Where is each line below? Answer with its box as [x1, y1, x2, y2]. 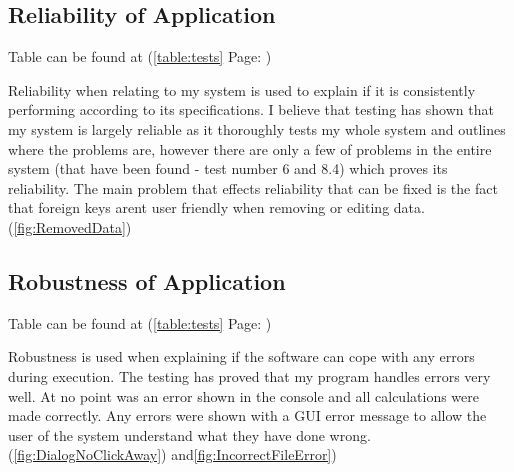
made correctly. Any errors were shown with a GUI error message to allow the [8, 405, 487, 426]
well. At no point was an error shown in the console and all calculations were [8, 385, 479, 406]
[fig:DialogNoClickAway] [13, 444, 162, 465]
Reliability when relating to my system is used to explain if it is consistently [8, 79, 476, 100]
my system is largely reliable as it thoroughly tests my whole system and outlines [8, 118, 506, 139]
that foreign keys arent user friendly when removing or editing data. [8, 197, 425, 218]
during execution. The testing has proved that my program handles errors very [8, 365, 491, 386]
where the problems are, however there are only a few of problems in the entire [8, 138, 492, 159]
